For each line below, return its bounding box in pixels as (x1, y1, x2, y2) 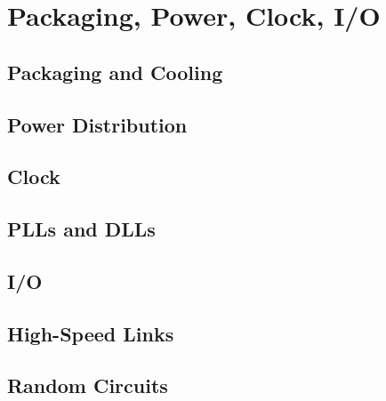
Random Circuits (7, 372, 168, 399)
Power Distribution (7, 110, 188, 138)
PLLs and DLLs (7, 215, 156, 243)
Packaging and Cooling (7, 58, 223, 85)
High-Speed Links (7, 319, 174, 347)
